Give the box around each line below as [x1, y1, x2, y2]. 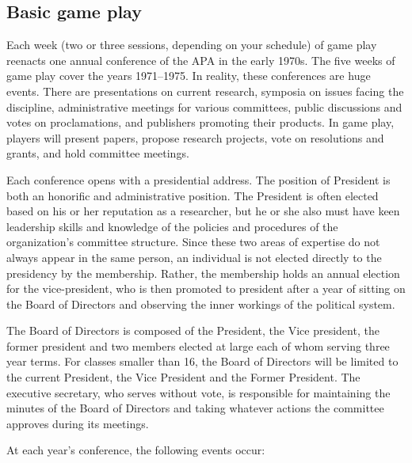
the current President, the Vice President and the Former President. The [6, 369, 360, 385]
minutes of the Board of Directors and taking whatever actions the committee [6, 400, 384, 416]
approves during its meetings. [6, 415, 149, 431]
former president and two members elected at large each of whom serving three [6, 337, 390, 354]
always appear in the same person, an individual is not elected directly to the [6, 249, 382, 265]
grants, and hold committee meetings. [6, 145, 189, 161]
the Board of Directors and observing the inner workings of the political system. [6, 295, 395, 312]
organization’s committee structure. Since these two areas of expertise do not [6, 233, 380, 250]
